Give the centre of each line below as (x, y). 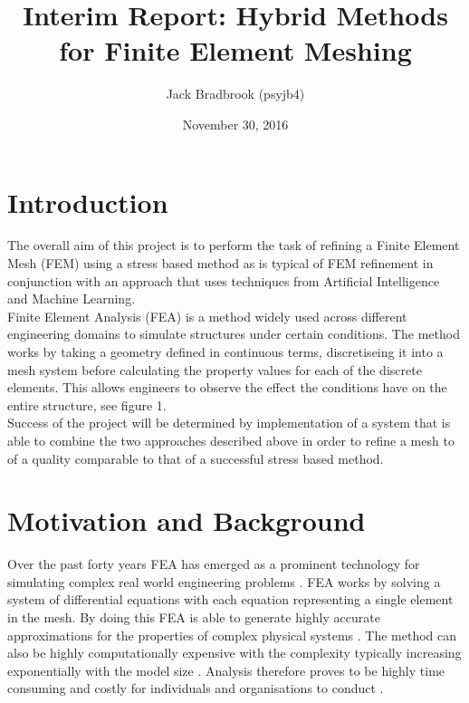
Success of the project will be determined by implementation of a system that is (229, 423)
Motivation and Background (187, 520)
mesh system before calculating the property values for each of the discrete (215, 369)
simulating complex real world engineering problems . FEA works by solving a (224, 581)
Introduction (88, 202)
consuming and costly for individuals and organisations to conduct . (196, 688)
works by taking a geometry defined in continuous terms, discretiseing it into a (225, 351)
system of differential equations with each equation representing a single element (230, 599)
